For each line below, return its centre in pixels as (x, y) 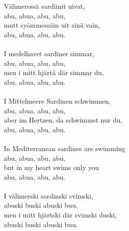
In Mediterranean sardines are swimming (65, 148)
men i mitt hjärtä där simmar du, (54, 72)
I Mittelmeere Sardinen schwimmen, (57, 100)
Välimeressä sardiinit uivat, (45, 6)
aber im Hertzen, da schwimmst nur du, (63, 120)
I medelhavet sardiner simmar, (49, 53)
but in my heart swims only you (51, 167)
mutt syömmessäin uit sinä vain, (52, 25)
